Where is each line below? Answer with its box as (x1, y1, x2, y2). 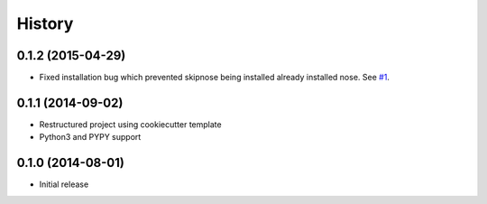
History (16, 14, 74, 33)
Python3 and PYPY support (39, 132, 142, 143)
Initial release (39, 179, 89, 190)
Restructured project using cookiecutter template (39, 118, 222, 130)
